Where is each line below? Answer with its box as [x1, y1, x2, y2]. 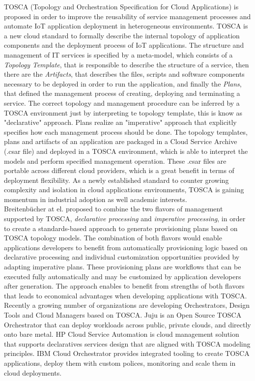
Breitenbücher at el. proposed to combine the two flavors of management [4, 204, 223, 214]
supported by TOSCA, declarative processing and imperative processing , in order [4, 213, 246, 224]
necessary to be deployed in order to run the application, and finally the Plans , [4, 78, 242, 88]
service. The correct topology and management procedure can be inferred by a [4, 97, 240, 108]
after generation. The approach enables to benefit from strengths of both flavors [4, 281, 245, 291]
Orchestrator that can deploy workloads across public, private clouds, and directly [4, 319, 251, 329]
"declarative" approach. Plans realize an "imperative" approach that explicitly [4, 117, 237, 127]
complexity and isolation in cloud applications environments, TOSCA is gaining [4, 184, 244, 195]
